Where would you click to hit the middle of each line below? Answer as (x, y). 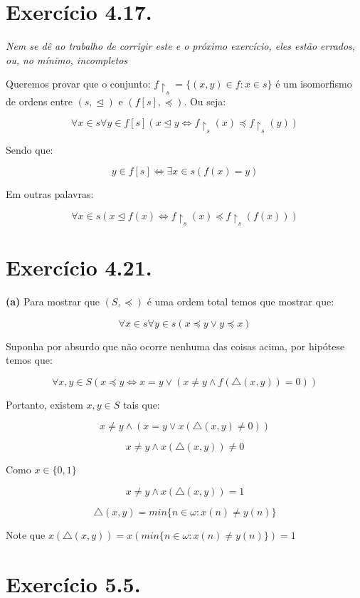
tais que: (141, 404)
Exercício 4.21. (79, 267)
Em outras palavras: (50, 194)
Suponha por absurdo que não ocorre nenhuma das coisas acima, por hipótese (175, 346)
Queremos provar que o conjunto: (78, 84)
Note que (26, 535)
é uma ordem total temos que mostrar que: (240, 301)
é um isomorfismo (314, 84)
